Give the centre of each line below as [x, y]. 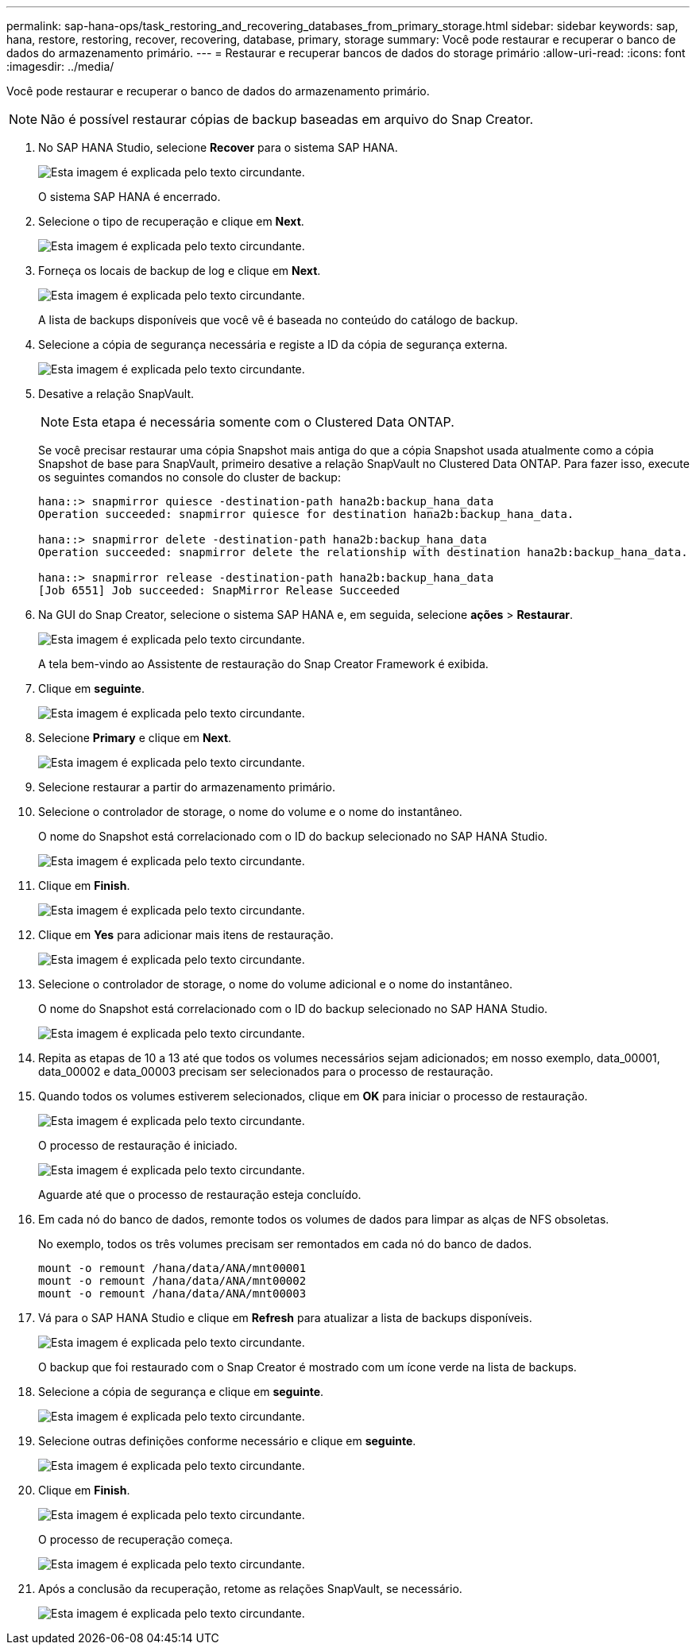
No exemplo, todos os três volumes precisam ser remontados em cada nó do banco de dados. [285, 1244]
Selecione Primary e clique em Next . [135, 738]
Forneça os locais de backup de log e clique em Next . [180, 271]
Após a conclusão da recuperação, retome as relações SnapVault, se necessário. [250, 1589]
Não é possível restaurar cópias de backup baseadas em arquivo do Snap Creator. [287, 119]
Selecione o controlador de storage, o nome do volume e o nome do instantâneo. [250, 812]
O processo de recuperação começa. [136, 1539]
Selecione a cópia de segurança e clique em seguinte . [181, 1392]
